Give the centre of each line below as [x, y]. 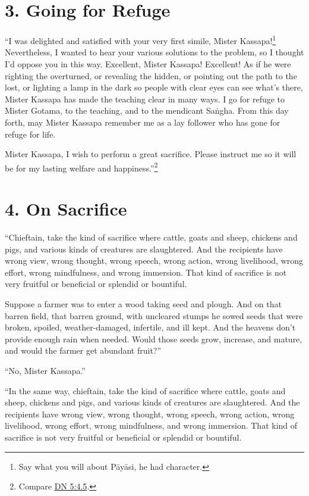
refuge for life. [30, 134]
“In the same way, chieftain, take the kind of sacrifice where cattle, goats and [145, 390]
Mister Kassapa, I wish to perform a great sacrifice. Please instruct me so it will [151, 154]
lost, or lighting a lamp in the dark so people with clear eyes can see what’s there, [154, 87]
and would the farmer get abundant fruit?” [83, 350]
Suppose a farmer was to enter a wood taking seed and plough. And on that [143, 304]
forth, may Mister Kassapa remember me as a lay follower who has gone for [143, 122]
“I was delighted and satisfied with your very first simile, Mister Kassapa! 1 [141, 40]
